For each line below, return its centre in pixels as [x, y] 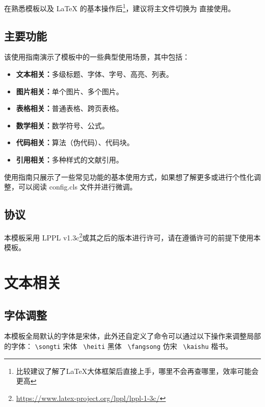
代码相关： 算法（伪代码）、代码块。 [75, 142]
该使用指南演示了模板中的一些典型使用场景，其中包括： [97, 57]
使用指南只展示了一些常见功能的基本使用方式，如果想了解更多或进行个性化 [129, 177]
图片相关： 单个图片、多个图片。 [70, 91]
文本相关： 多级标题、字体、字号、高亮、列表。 [95, 74]
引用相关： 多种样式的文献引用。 [70, 160]
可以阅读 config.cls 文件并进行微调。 [77, 187]
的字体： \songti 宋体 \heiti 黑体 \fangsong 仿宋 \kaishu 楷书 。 [118, 346]
